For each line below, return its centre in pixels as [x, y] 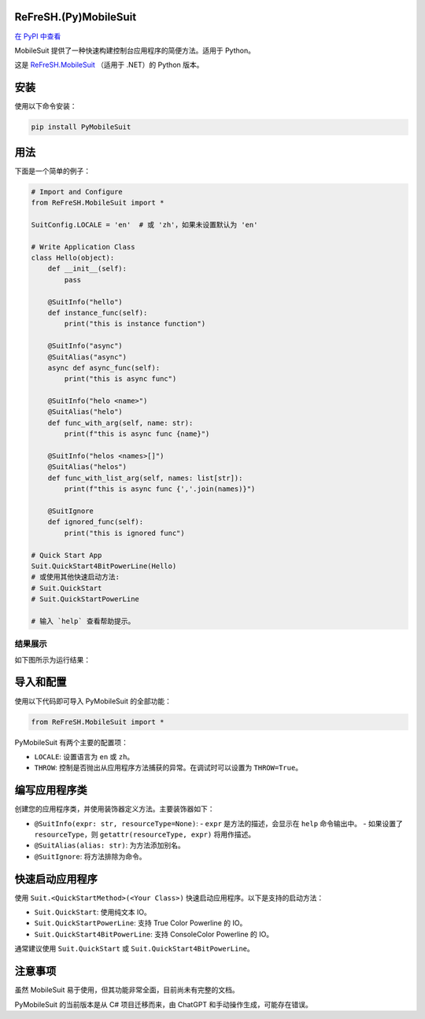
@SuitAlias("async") [87, 357]
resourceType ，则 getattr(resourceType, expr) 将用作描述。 [145, 834]
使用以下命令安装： [46, 106]
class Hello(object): [73, 258]
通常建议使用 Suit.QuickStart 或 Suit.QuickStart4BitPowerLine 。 [135, 949]
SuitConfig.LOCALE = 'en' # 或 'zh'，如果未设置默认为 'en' [144, 225]
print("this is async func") [120, 379]
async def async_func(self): [104, 367]
